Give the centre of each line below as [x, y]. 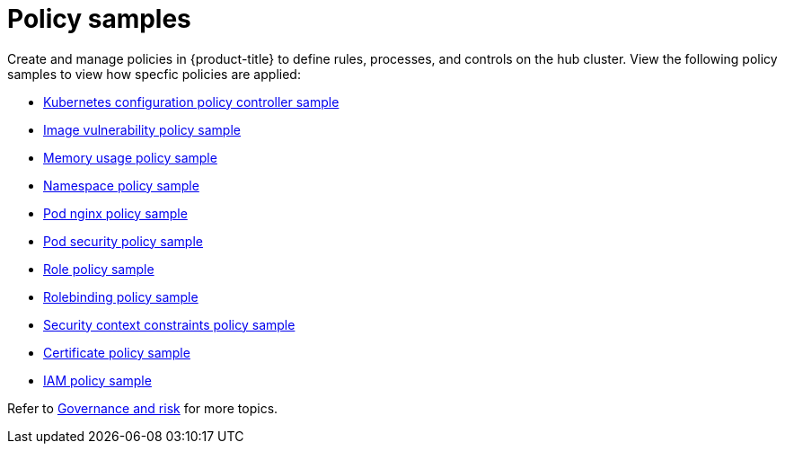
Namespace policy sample [121, 185]
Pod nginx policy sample [115, 213]
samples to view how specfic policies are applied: [154, 74]
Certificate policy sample [117, 352]
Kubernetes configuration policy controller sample [191, 102]
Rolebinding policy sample [121, 296]
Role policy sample [99, 269]
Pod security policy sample [123, 241]
